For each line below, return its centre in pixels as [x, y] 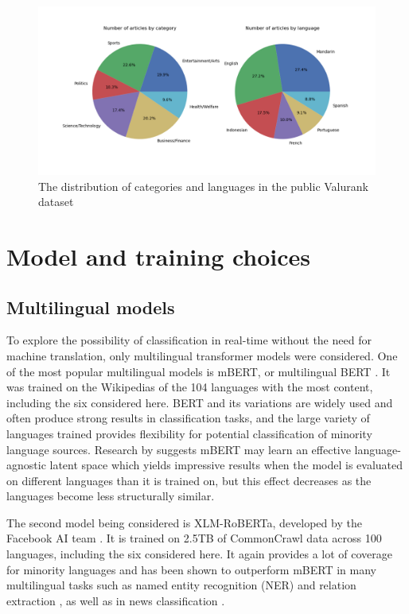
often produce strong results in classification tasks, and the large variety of [188, 418]
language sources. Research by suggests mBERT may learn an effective [179, 449]
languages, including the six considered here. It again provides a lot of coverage [200, 554]
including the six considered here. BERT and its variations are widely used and [200, 402]
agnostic [26, 465]
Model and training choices [159, 256]
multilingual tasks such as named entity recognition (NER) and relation [181, 585]
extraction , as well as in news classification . [116, 600]
